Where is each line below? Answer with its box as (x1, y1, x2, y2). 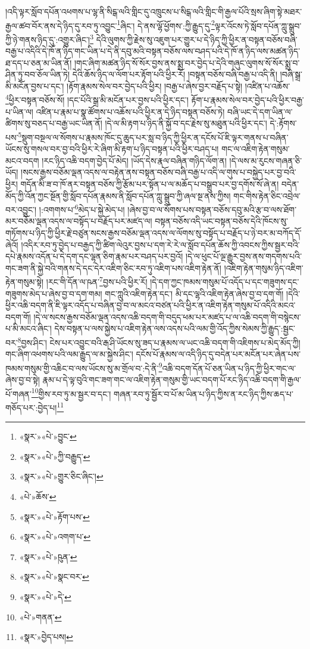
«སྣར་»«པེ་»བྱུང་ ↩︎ (19, 430, 77, 443)
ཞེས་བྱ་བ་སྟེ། (5, 373, 40, 386)
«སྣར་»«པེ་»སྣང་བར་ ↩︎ (19, 570, 89, 583)
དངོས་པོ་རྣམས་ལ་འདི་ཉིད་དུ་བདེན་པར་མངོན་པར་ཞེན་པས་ (136, 348, 301, 360)
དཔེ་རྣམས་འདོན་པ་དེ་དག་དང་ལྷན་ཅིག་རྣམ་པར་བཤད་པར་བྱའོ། (5, 250, 183, 262)
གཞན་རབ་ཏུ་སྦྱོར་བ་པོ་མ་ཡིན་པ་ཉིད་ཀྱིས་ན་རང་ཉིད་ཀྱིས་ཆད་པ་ (113, 387, 294, 400)
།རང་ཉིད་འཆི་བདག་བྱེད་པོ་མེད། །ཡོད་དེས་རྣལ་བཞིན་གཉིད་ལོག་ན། (42, 154, 227, 166)
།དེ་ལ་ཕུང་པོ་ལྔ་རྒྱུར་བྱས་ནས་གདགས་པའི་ (185, 250, 302, 262)
